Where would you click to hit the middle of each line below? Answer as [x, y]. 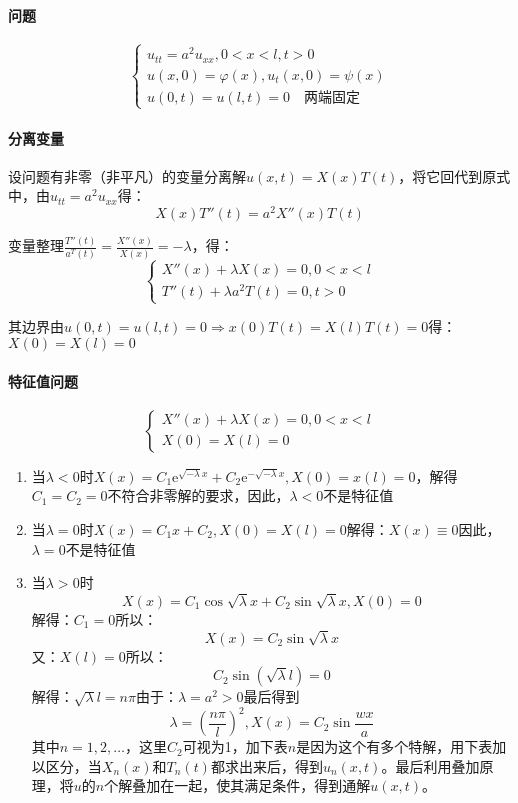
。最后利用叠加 [430, 765]
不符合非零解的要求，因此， [198, 495]
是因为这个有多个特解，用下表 [394, 746]
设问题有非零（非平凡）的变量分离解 [127, 175]
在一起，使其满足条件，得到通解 [265, 785]
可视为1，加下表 [235, 746]
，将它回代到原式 [454, 175]
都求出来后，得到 [266, 765]
